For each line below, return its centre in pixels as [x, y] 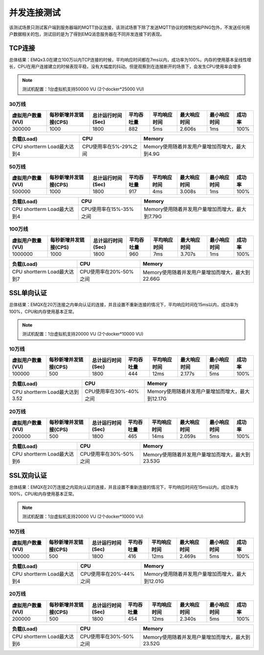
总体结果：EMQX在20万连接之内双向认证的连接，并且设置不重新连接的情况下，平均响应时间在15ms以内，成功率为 [124, 487]
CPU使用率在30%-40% [112, 392]
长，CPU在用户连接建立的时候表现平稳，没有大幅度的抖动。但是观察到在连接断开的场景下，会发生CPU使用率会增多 [125, 66]
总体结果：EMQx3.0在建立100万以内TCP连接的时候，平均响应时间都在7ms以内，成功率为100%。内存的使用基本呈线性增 [130, 60]
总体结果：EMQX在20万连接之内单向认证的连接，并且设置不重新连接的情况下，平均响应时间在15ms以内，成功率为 [124, 305]
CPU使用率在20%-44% [108, 574]
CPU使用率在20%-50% [107, 272]
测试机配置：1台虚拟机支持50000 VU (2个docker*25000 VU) [83, 89]
